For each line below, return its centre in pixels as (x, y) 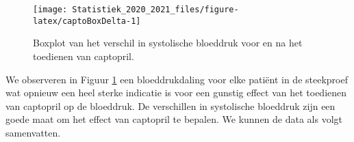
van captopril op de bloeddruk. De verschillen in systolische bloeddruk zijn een (170, 105)
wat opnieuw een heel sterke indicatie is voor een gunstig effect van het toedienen (176, 93)
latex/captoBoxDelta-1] (87, 21)
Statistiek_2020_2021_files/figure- (155, 10)
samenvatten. (33, 132)
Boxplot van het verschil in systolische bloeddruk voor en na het (168, 43)
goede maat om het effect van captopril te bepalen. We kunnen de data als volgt (174, 119)
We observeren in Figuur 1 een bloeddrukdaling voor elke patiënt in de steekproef (177, 79)
